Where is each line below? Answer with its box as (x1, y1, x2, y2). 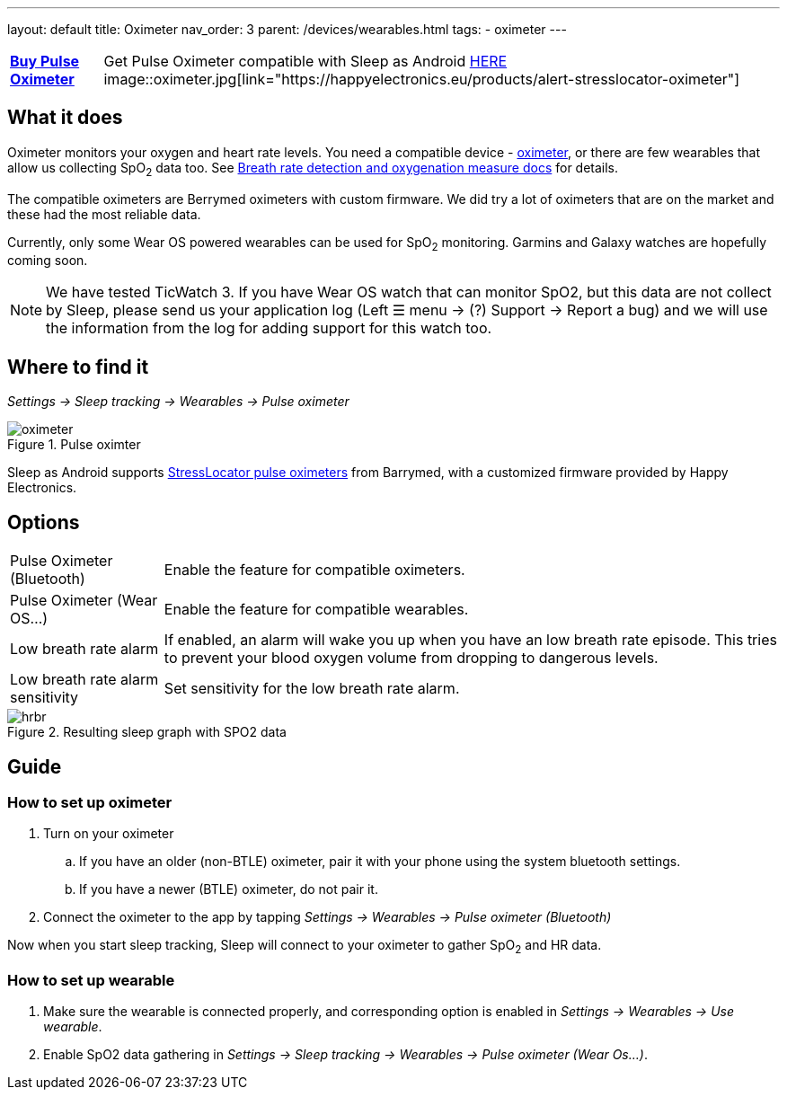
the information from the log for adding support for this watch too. (46, 319, 492, 338)
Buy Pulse (10, 52, 80, 70)
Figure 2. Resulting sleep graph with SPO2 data (7, 724, 287, 740)
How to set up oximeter (7, 792, 172, 811)
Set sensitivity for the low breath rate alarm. (164, 679, 460, 698)
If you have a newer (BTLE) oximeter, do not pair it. (79, 881, 378, 898)
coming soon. (7, 252, 88, 269)
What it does (7, 106, 123, 129)
